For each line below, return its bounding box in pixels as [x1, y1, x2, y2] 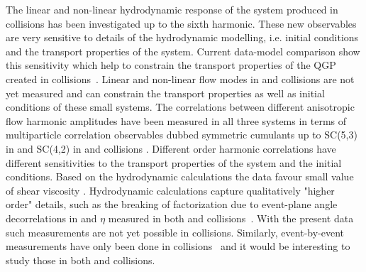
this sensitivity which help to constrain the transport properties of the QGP [6, 58, 336, 72]
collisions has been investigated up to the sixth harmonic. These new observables [6, 16, 357, 31]
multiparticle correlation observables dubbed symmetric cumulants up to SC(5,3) [6, 127, 357, 142]
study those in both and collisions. [6, 252, 155, 267]
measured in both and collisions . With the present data [108, 210, 354, 225]
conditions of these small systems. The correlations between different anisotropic [6, 99, 355, 114]
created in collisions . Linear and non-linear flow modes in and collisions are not [6, 71, 355, 86]
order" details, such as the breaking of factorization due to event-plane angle [6, 197, 338, 212]
